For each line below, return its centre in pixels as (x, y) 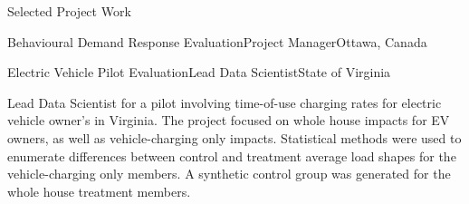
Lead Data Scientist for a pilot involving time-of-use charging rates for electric (225, 102)
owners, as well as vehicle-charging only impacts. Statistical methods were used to (234, 137)
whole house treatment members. (99, 191)
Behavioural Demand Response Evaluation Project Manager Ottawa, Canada (217, 41)
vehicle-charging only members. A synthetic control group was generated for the (229, 174)
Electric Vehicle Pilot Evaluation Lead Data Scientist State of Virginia (199, 72)
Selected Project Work (69, 11)
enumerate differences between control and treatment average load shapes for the (232, 155)
